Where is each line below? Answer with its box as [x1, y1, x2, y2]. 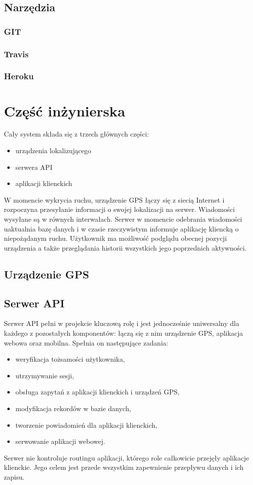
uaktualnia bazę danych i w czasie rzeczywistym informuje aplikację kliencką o [4, 223, 239, 233]
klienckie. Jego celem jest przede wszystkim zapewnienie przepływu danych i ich [4, 462, 244, 472]
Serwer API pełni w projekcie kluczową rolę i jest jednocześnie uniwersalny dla [4, 318, 239, 328]
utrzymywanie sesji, [15, 370, 74, 380]
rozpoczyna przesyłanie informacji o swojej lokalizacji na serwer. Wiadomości [4, 204, 235, 214]
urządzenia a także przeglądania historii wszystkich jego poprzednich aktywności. [4, 242, 247, 253]
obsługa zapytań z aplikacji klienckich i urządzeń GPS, [15, 387, 180, 397]
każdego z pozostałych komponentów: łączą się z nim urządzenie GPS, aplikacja [4, 327, 243, 338]
